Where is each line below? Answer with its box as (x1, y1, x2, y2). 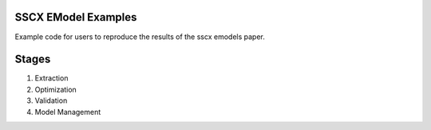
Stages (14, 53, 51, 66)
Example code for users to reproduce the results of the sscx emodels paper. (14, 32, 265, 41)
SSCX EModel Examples (14, 10, 137, 24)
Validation (34, 96, 68, 105)
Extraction (34, 73, 69, 83)
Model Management (34, 107, 101, 116)
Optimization (34, 85, 77, 94)
